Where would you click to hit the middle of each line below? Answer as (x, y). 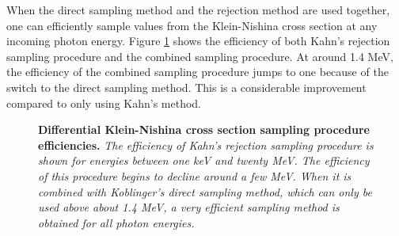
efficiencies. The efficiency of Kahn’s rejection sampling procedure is (206, 145)
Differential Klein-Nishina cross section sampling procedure (204, 129)
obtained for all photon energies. (116, 222)
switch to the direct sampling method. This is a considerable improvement (186, 87)
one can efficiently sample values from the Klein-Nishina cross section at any (192, 25)
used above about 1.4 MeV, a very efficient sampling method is (189, 207)
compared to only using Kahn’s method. (104, 103)
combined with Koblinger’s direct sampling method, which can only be (205, 191)
